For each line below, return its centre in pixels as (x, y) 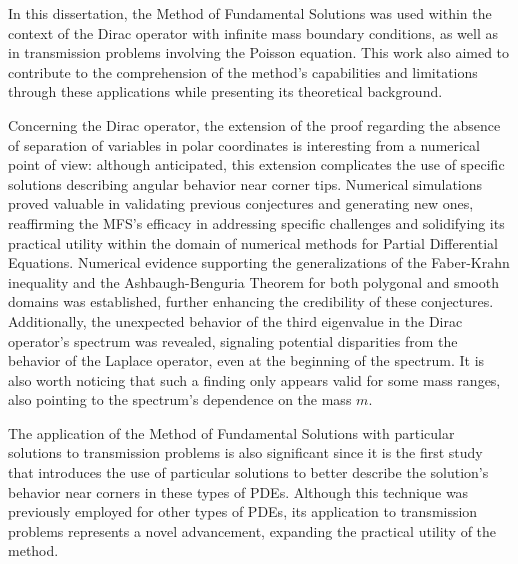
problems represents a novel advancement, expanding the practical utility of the (252, 530)
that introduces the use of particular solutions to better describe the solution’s (248, 472)
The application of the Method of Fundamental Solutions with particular (231, 432)
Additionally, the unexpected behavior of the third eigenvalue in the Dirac (235, 320)
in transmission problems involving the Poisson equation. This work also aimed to (259, 52)
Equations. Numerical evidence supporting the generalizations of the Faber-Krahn (259, 262)
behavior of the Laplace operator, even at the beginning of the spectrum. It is (246, 360)
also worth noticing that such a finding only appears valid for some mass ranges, (254, 379)
